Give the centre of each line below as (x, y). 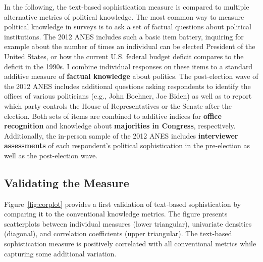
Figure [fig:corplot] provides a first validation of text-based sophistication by (123, 204)
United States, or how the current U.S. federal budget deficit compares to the (124, 56)
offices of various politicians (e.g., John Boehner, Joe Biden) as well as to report (128, 96)
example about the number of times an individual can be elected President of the (130, 46)
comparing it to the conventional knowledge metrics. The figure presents (116, 214)
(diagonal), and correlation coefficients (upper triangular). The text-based (118, 233)
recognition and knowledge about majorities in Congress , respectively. (120, 126)
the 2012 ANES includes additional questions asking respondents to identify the (127, 86)
